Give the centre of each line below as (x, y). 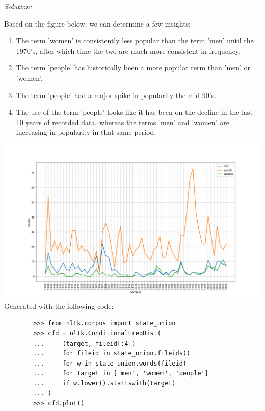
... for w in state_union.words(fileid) (110, 363)
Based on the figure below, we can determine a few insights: (98, 23)
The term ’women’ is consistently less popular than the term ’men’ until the (135, 41)
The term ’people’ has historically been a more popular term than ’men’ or (133, 68)
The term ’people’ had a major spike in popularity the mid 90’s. (116, 95)
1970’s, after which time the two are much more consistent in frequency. (128, 50)
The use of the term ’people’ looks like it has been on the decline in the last (135, 112)
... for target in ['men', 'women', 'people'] (121, 373)
